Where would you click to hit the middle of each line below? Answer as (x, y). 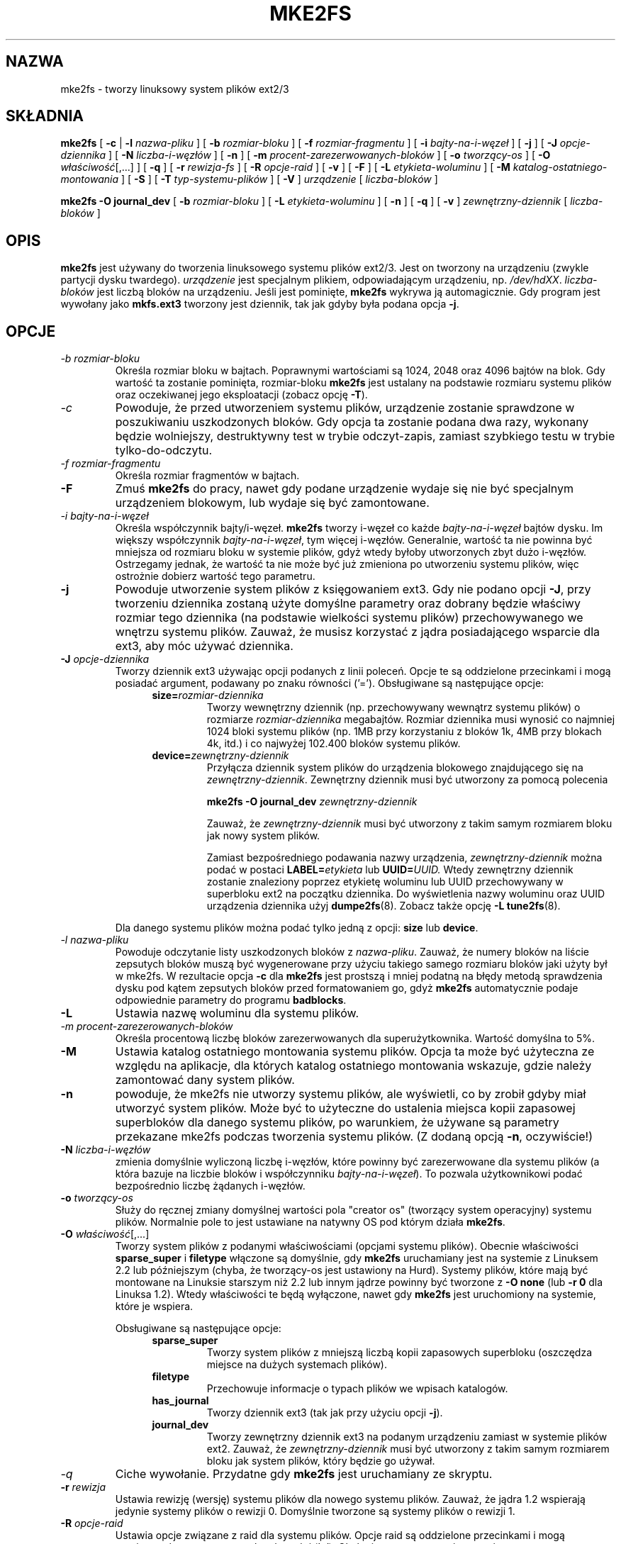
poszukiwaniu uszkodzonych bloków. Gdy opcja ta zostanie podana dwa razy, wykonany (352, 422)
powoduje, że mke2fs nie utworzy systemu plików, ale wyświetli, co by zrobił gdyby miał (351, 1094)
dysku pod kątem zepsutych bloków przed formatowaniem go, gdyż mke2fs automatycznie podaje (347, 988)
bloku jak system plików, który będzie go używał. (321, 1461)
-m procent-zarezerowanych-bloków (147, 1026)
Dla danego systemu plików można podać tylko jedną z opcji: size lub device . (297, 928)
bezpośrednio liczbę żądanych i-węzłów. (210, 1186)
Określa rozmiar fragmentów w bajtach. (207, 476)
